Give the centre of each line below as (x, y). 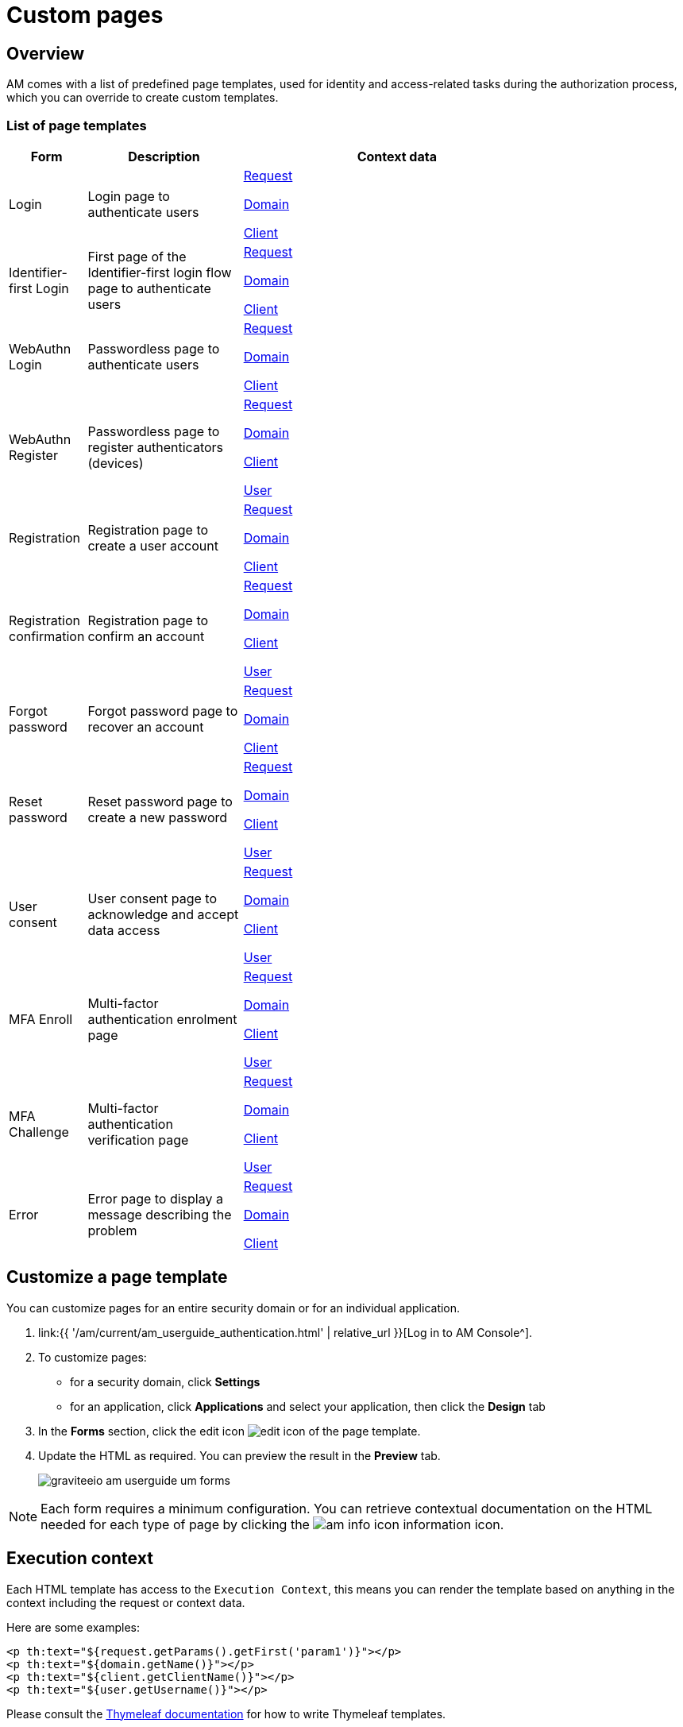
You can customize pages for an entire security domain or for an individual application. (233, 1308)
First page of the (137, 256)
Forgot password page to (163, 711)
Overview (46, 53)
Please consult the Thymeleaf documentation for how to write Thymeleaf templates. (226, 1713)
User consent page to (152, 898)
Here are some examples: (73, 1627)
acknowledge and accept (163, 914)
